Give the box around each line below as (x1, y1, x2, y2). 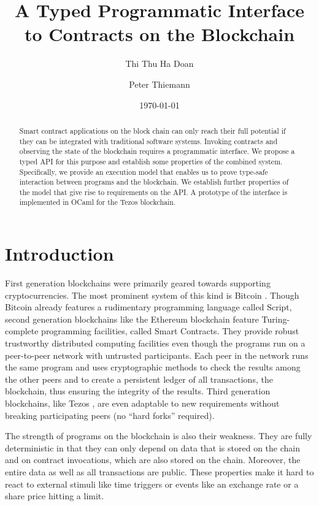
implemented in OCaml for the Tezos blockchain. (19, 197, 176, 207)
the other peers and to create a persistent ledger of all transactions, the (5, 372, 273, 385)
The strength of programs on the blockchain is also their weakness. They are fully (5, 429, 312, 442)
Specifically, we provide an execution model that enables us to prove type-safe (19, 166, 268, 177)
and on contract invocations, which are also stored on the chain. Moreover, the (5, 453, 301, 466)
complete (5, 324, 39, 337)
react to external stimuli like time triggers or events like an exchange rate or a (5, 477, 299, 490)
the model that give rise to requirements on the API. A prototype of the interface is (19, 186, 288, 197)
